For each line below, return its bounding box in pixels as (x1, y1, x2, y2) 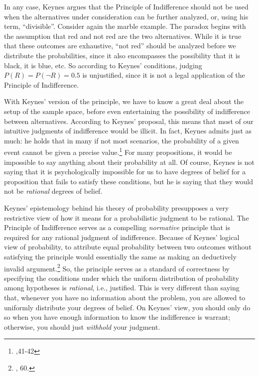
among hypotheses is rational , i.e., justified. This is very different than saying (4, 282, 240, 293)
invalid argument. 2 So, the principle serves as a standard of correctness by (4, 261, 230, 273)
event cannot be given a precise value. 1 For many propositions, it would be (4, 145, 232, 157)
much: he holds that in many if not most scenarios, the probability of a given (4, 135, 239, 145)
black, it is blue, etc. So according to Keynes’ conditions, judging (4, 60, 202, 70)
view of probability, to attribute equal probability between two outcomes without (4, 242, 252, 252)
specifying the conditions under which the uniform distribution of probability (4, 272, 239, 283)
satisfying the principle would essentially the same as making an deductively (4, 251, 237, 261)
